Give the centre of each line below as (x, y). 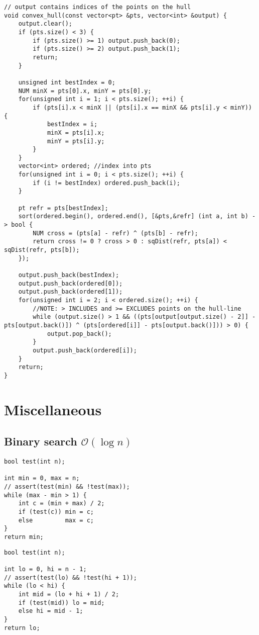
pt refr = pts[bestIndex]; (63, 208)
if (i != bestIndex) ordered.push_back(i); (106, 183)
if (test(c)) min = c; (56, 512)
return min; (24, 537)
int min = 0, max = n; (42, 478)
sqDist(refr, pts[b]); (42, 250)
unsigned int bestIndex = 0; (67, 82)
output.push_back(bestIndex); (69, 275)
